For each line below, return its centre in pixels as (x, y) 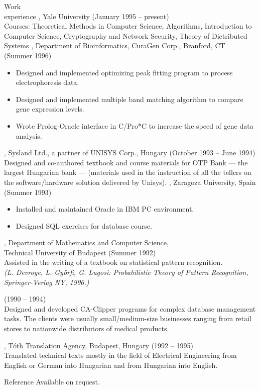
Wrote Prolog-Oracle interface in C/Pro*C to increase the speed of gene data (135, 125)
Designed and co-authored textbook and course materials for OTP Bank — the (126, 162)
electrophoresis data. (47, 82)
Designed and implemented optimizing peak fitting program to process (124, 72)
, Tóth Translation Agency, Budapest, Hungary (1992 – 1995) (99, 345)
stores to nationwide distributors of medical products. (87, 328)
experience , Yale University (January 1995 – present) (87, 16)
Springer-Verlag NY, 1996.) (47, 282)
